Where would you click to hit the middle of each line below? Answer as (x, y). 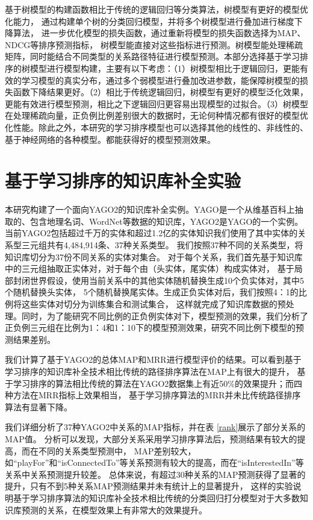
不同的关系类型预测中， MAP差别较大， (117, 450)
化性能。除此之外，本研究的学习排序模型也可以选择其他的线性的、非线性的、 (156, 127)
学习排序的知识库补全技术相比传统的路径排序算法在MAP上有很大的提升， (150, 371)
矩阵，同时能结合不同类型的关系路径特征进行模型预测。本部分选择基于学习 (152, 56)
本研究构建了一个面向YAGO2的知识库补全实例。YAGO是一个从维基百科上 (150, 209)
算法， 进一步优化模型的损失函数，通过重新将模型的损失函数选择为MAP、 (159, 33)
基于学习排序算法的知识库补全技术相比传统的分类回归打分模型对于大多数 (156, 497)
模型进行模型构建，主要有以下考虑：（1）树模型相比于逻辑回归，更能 (165, 68)
